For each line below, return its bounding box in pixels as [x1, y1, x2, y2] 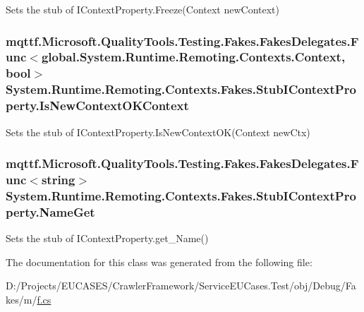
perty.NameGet [6, 203, 95, 220]
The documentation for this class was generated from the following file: [6, 254, 313, 269]
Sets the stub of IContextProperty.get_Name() [6, 231, 209, 246]
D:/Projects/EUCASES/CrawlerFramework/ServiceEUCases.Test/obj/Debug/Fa [6, 278, 356, 293]
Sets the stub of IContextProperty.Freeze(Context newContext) [6, 2, 279, 16]
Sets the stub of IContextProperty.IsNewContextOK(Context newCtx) [6, 124, 310, 139]
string [41, 170, 75, 188]
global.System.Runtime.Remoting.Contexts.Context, [41, 48, 346, 66]
